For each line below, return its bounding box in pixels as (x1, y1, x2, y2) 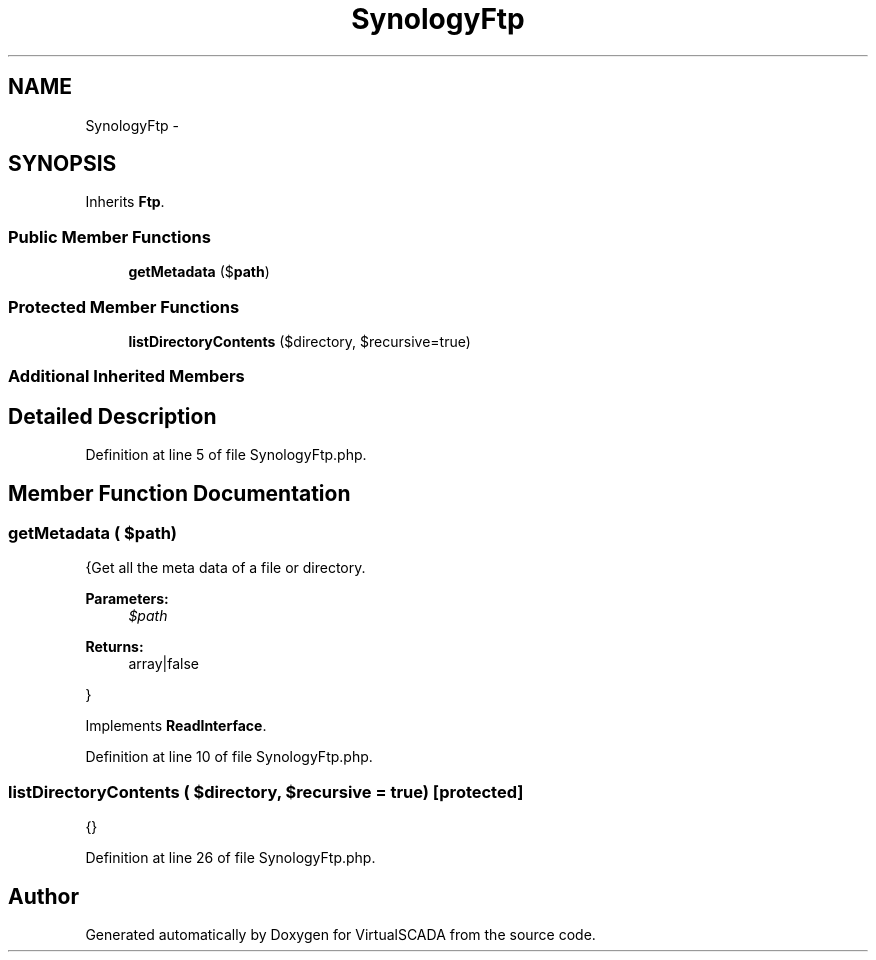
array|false (128, 655, 200, 673)
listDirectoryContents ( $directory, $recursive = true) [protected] (8, 781, 524, 802)
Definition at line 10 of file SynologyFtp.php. (85, 748, 373, 766)
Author (8, 883, 79, 909)
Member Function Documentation (8, 480, 351, 506)
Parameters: (85, 590, 169, 608)
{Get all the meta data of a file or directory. (85, 559, 366, 577)
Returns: (85, 638, 144, 656)
